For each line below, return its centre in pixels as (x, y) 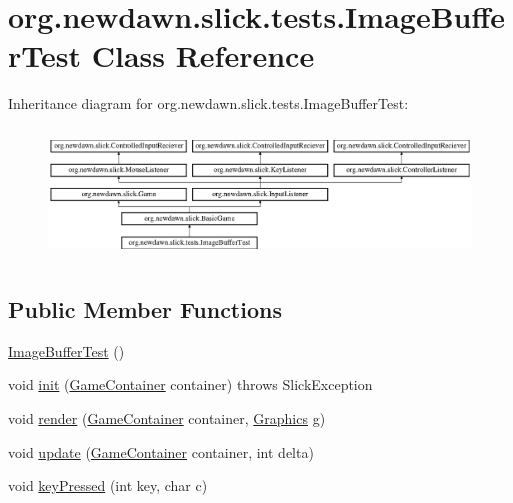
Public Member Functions (145, 309)
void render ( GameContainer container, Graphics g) (167, 418)
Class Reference (203, 55)
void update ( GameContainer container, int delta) (161, 451)
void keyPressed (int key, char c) (108, 485)
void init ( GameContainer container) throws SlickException (190, 384)
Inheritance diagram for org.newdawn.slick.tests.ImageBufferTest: (208, 103)
